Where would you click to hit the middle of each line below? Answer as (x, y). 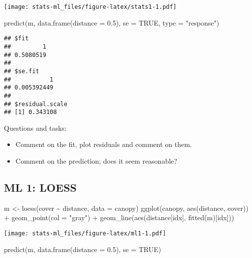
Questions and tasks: (35, 128)
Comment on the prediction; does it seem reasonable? (96, 161)
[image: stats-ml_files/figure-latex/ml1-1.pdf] (85, 233)
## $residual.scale (36, 104)
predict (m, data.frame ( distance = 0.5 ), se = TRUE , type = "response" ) (112, 22)
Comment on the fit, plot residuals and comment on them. (104, 144)
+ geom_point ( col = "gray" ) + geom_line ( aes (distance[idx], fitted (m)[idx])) (119, 217)
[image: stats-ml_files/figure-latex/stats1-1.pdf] (90, 7)
